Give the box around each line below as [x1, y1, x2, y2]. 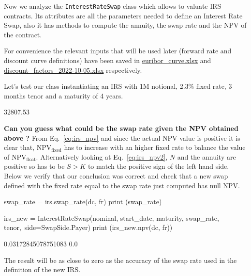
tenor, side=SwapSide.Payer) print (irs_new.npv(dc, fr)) [4, 222, 173, 232]
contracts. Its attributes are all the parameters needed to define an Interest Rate [4, 10, 243, 20]
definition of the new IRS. [4, 264, 81, 275]
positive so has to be [4, 161, 65, 171]
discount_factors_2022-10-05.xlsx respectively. [4, 65, 142, 75]
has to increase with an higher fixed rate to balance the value [64, 142, 246, 152]
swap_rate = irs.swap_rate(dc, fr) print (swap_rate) [4, 196, 162, 207]
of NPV [4, 151, 27, 162]
